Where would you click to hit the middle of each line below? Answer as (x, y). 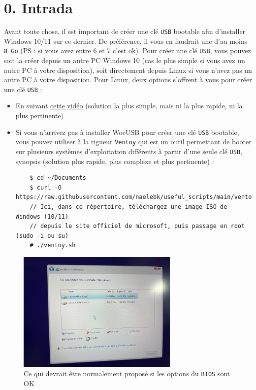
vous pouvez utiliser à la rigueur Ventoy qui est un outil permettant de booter (133, 142)
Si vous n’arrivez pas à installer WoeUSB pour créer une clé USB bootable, (127, 132)
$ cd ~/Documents (58, 178)
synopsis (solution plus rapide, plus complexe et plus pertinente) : (115, 161)
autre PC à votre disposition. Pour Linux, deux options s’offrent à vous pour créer (128, 80)
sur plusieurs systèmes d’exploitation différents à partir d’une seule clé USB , (129, 151)
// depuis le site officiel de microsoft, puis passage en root (137, 226)
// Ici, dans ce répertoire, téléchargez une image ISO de (128, 207)
